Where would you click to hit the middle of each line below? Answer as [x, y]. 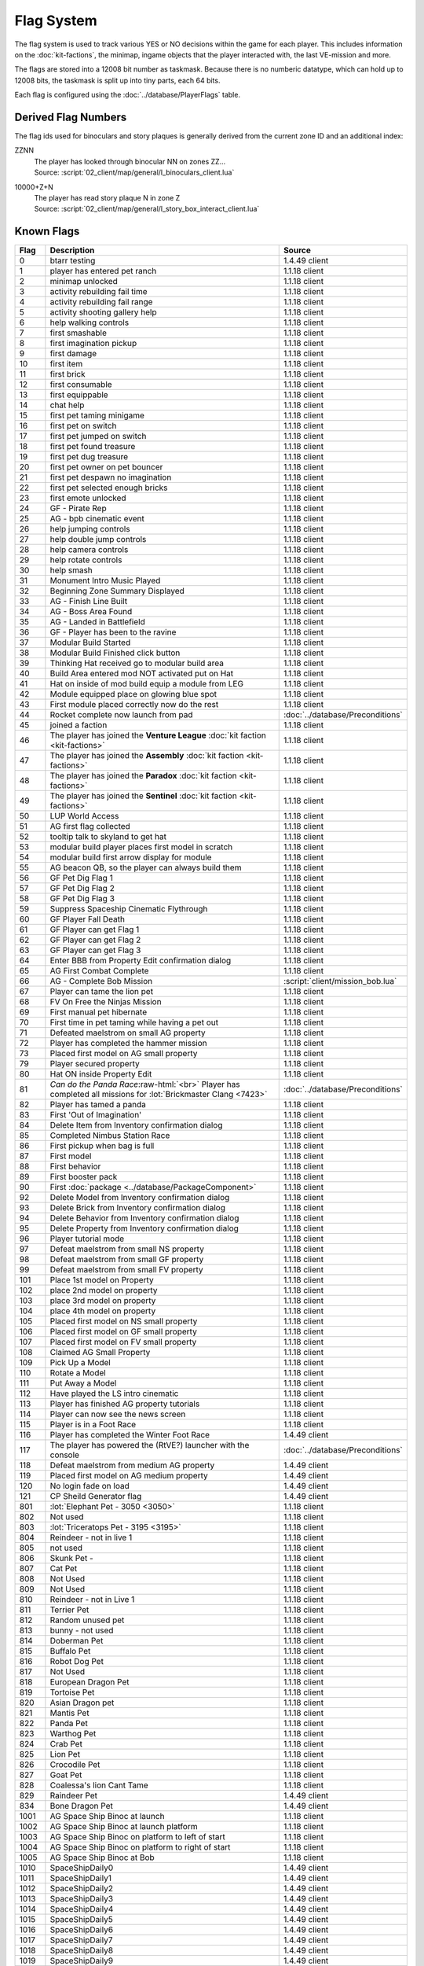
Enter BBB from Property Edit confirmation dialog [141, 961]
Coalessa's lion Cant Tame [99, 1785]
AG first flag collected [90, 827]
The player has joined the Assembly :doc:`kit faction [147, 756]
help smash [71, 570]
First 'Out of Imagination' [96, 1115]
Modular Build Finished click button [115, 653]
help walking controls [90, 322]
